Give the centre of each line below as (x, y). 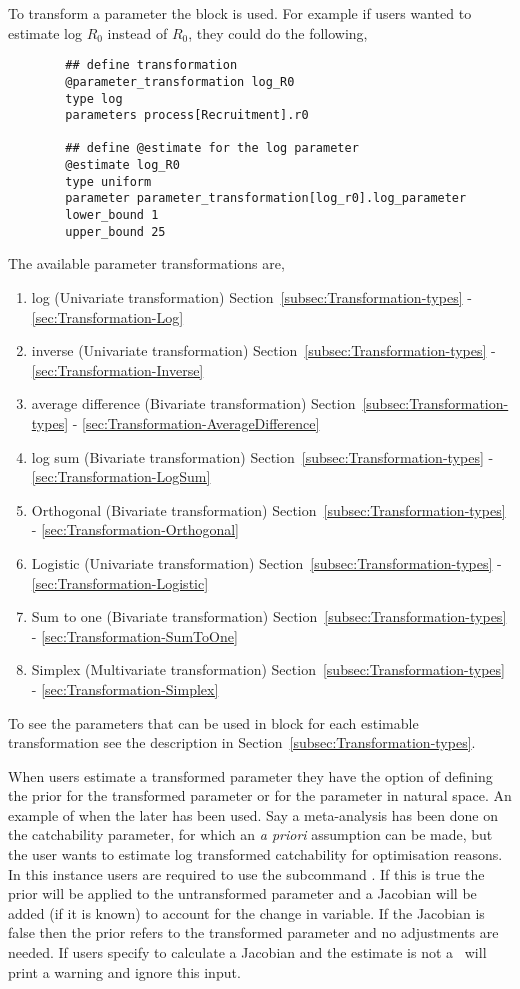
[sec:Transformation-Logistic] (120, 582)
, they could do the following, (278, 32)
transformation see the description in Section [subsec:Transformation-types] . (242, 742)
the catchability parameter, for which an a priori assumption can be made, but (250, 834)
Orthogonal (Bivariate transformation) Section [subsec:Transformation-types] (268, 509)
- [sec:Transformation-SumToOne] (134, 635)
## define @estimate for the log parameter (212, 148)
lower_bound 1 (112, 215)
